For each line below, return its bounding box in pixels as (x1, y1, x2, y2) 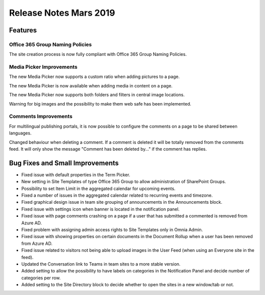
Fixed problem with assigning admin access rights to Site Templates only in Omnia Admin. (21, 226, 203, 233)
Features (9, 26, 37, 34)
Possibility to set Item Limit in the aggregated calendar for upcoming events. (21, 186, 176, 191)
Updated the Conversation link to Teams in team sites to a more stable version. (21, 261, 181, 267)
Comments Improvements (9, 113, 73, 120)
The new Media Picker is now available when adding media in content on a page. (9, 82, 173, 88)
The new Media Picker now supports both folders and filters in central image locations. (9, 92, 185, 98)
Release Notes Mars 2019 (9, 7, 115, 18)
